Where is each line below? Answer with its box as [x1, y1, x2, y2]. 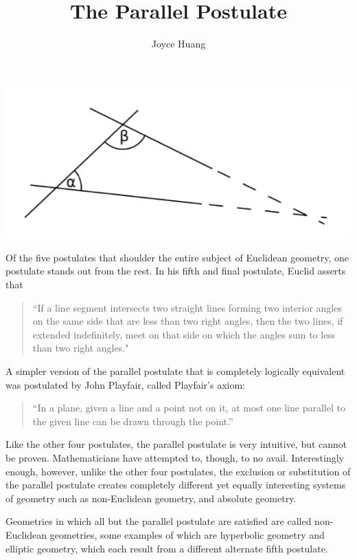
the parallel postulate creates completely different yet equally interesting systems [5, 477, 346, 492]
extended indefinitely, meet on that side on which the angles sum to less [32, 327, 336, 341]
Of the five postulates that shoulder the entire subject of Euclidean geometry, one [5, 250, 349, 264]
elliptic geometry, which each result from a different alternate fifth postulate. [5, 541, 328, 555]
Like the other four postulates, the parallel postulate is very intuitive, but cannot [5, 437, 347, 451]
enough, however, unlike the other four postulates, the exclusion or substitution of [5, 464, 351, 478]
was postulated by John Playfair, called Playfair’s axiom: [5, 377, 245, 391]
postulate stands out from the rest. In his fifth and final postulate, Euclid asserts [5, 263, 346, 278]
